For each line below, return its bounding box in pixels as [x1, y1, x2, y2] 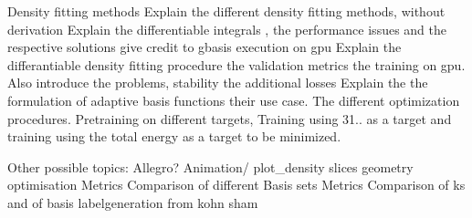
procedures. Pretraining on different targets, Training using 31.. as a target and [7, 109, 452, 128]
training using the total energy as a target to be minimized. [7, 127, 341, 146]
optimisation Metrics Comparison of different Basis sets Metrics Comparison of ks [7, 175, 466, 194]
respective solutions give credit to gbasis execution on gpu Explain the [7, 37, 402, 57]
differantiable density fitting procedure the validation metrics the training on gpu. [7, 55, 466, 74]
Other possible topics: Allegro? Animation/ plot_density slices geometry [7, 157, 414, 176]
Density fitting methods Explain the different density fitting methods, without [7, 2, 446, 20]
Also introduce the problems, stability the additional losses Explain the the [7, 73, 428, 92]
